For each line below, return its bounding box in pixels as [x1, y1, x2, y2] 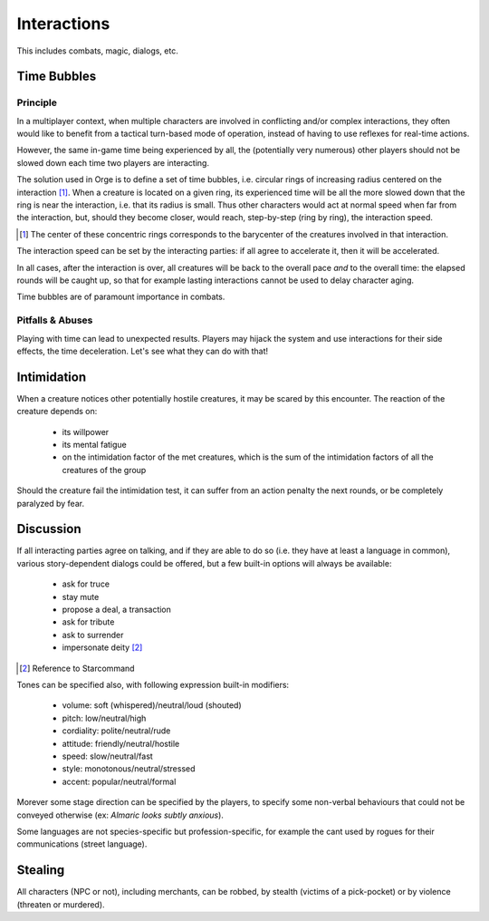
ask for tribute [62, 616, 115, 627]
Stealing [16, 862, 65, 878]
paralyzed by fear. [16, 498, 85, 509]
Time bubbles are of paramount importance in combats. [16, 291, 225, 303]
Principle [16, 96, 58, 109]
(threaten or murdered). [16, 898, 105, 910]
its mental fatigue [62, 440, 127, 450]
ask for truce [62, 578, 110, 589]
